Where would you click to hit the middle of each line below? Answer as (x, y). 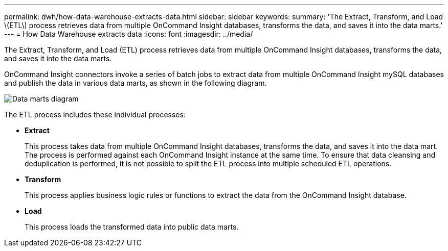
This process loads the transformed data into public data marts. (132, 227)
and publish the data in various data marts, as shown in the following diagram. (136, 83)
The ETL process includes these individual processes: (95, 115)
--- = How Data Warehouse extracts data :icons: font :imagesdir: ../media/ (129, 34)
